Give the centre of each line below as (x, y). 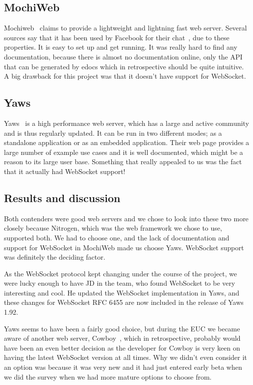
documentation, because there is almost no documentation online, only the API (123, 56)
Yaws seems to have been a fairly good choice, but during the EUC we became (122, 328)
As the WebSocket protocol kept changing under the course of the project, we (121, 273)
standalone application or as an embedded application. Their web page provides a (127, 142)
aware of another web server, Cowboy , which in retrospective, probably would (122, 338)
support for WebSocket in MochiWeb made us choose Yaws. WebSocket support (124, 247)
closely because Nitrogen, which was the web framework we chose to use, (113, 228)
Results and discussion (62, 197)
